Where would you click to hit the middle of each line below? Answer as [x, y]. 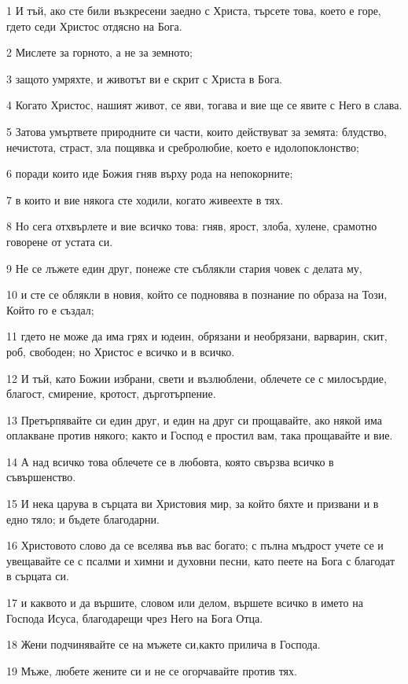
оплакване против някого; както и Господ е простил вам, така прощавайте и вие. [200, 435]
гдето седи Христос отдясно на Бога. [94, 26]
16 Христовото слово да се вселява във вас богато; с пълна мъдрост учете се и [195, 545]
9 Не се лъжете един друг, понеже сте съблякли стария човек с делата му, [184, 268]
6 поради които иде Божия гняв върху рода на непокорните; [150, 173]
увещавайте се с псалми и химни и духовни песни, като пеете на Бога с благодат [201, 560]
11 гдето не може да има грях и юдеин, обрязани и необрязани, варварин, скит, [197, 336]
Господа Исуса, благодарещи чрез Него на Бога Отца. [135, 618]
